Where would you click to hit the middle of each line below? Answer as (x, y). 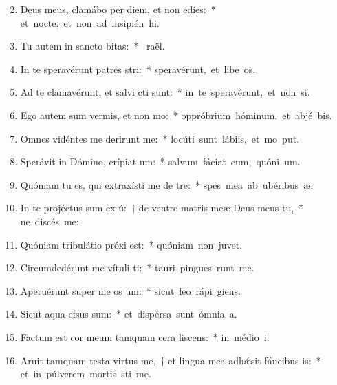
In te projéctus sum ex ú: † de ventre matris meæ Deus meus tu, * (162, 208)
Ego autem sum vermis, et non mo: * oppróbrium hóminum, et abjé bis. (176, 115)
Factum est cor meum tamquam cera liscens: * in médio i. (145, 336)
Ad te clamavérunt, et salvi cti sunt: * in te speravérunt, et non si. (165, 92)
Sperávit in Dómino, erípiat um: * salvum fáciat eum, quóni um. (160, 162)
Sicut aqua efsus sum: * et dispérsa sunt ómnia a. (129, 314)
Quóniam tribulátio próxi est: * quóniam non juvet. (131, 244)
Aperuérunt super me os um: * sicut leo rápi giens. (130, 290)
